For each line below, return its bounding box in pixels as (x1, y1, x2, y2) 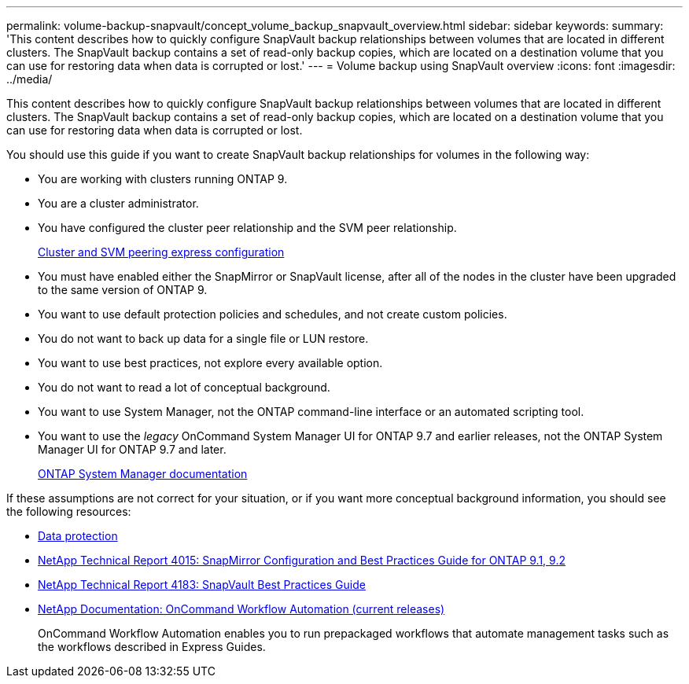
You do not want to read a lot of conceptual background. (38, 381, 330, 394)
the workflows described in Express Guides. (38, 640, 266, 653)
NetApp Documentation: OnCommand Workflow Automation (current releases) (38, 602, 445, 616)
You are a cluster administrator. (38, 197, 199, 210)
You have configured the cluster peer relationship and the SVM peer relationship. (38, 221, 457, 234)
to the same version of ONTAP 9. (38, 283, 208, 296)
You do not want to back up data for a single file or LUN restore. (38, 332, 369, 345)
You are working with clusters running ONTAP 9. (38, 172, 288, 186)
